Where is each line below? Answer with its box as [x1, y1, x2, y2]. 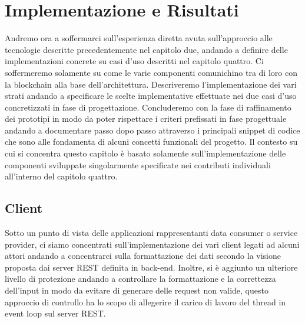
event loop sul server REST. [5, 307, 106, 319]
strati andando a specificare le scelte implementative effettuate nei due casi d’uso [5, 89, 297, 102]
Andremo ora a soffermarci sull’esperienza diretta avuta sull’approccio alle [5, 32, 273, 44]
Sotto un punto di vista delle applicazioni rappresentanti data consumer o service [5, 227, 298, 239]
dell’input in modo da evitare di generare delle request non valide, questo [5, 284, 268, 297]
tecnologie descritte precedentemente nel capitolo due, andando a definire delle [5, 43, 288, 55]
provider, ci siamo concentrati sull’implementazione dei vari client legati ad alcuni [5, 238, 300, 250]
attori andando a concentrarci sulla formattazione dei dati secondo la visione [5, 249, 281, 262]
